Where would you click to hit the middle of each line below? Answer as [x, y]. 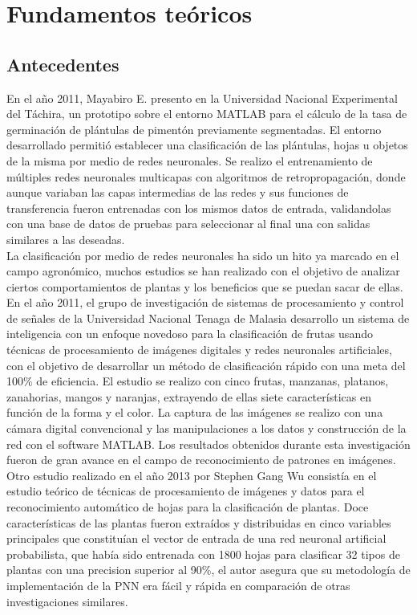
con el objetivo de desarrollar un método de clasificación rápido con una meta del [206, 365]
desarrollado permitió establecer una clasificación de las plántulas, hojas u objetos [207, 145]
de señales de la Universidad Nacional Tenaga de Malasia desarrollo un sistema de [208, 318]
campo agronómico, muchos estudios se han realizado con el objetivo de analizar [203, 271]
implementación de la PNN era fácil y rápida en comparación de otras [178, 585]
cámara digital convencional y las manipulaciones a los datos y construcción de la [206, 428]
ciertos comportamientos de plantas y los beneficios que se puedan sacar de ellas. [205, 286]
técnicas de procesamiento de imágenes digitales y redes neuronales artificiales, [199, 350]
